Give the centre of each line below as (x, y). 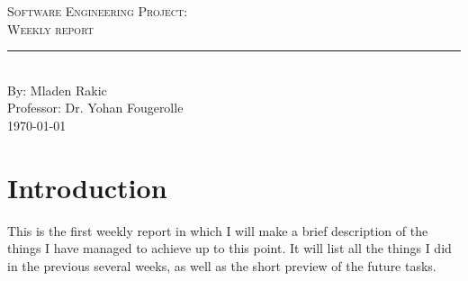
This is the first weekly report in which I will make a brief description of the (218, 230)
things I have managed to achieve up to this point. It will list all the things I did (229, 248)
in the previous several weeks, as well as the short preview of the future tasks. (222, 265)
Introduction (87, 187)
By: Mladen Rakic (57, 90)
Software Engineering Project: (98, 11)
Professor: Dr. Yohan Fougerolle (95, 108)
